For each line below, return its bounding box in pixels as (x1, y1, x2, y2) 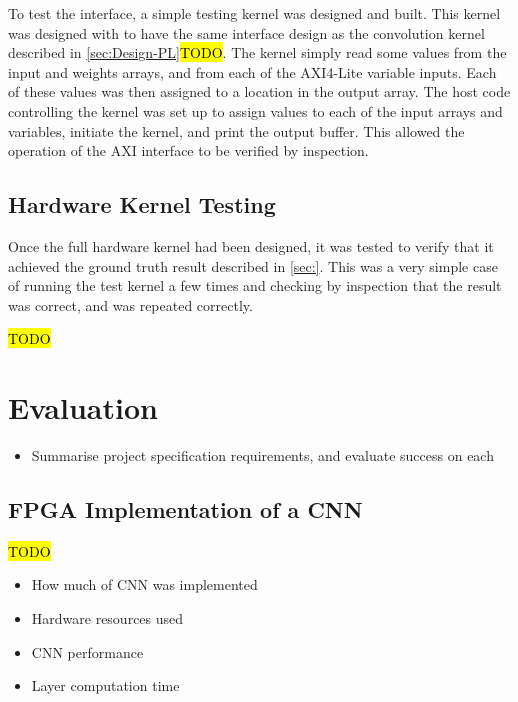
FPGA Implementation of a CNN (8, 494, 363, 525)
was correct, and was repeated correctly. (8, 294, 253, 315)
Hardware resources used (31, 608, 184, 629)
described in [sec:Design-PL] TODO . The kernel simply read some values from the (8, 42, 507, 63)
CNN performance (31, 641, 144, 662)
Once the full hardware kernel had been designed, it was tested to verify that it (8, 235, 494, 256)
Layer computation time (31, 675, 180, 696)
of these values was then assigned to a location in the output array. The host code (8, 81, 511, 102)
